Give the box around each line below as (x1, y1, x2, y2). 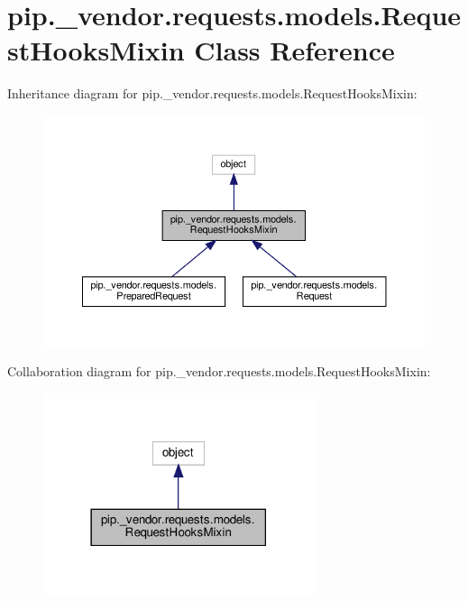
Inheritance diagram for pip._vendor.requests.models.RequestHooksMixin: (7, 84, 418, 103)
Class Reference (194, 32, 395, 69)
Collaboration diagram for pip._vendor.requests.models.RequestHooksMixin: (7, 362, 431, 381)
